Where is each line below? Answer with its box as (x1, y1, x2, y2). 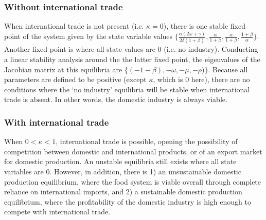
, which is (153, 74, 183, 85)
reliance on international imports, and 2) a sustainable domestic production (4, 186, 242, 197)
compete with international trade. (4, 206, 111, 217)
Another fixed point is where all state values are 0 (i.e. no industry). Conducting (4, 44, 258, 54)
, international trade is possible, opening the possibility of (56, 136, 238, 147)
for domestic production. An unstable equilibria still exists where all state (4, 156, 237, 167)
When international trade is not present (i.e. (4, 21, 144, 31)
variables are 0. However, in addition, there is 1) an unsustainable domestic (4, 166, 241, 176)
